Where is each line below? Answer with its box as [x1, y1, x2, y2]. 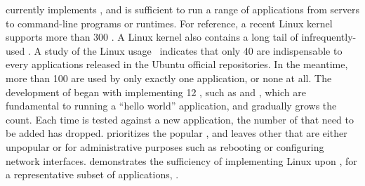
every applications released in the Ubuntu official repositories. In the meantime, [6, 57, 348, 72]
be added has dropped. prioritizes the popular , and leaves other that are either [6, 126, 347, 140]
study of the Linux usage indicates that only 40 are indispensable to [44, 43, 343, 58]
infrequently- [301, 29, 357, 44]
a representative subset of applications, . [6, 167, 179, 182]
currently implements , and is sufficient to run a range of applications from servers [6, 2, 359, 16]
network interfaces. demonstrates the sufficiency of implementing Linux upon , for [6, 153, 357, 168]
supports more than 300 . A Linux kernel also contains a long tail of [6, 29, 298, 44]
